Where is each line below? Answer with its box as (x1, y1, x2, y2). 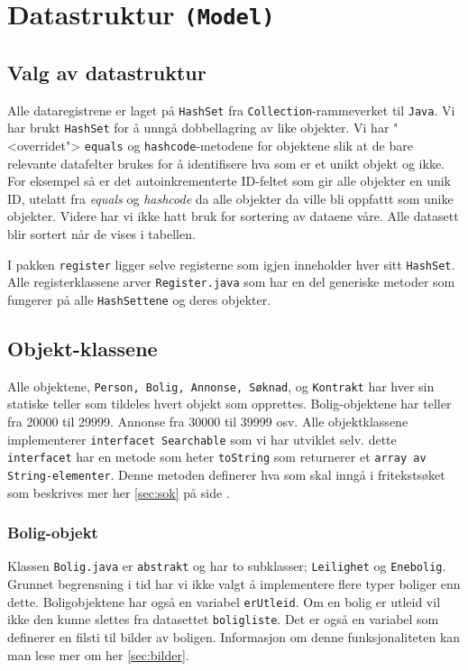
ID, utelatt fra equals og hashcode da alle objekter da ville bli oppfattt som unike (7, 188, 454, 207)
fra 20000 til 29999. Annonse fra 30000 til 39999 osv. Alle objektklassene (7, 412, 408, 431)
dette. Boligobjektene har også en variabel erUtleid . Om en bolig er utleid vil (7, 592, 441, 611)
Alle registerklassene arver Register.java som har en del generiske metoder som (7, 272, 455, 291)
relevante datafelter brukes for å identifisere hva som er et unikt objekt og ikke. (7, 153, 445, 172)
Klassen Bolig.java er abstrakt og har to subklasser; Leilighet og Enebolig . (7, 556, 446, 575)
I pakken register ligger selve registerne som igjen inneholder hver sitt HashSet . (7, 254, 455, 273)
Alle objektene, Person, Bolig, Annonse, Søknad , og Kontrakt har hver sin (7, 376, 435, 395)
